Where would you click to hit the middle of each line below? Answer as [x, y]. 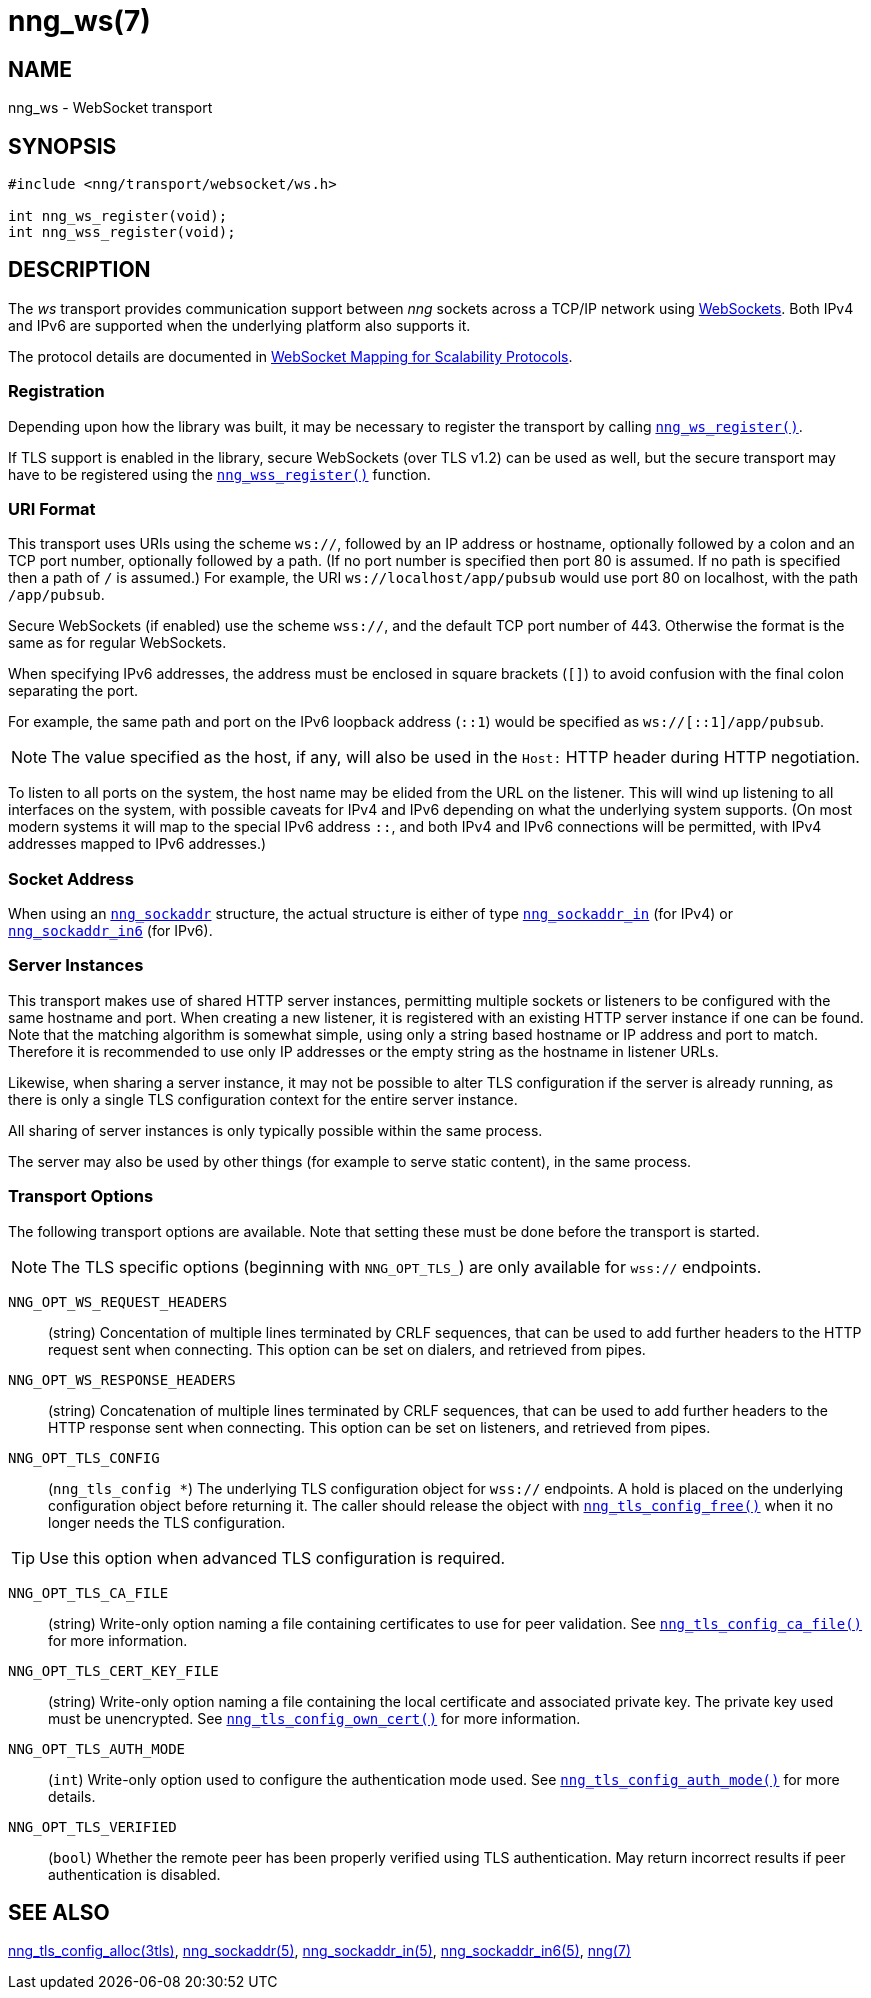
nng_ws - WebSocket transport [110, 108]
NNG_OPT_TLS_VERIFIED [92, 1826]
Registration [56, 391]
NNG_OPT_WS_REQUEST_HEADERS [118, 1301]
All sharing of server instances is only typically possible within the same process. [275, 1130]
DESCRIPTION [79, 270]
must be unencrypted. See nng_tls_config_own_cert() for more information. [314, 1718]
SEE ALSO [59, 1913]
